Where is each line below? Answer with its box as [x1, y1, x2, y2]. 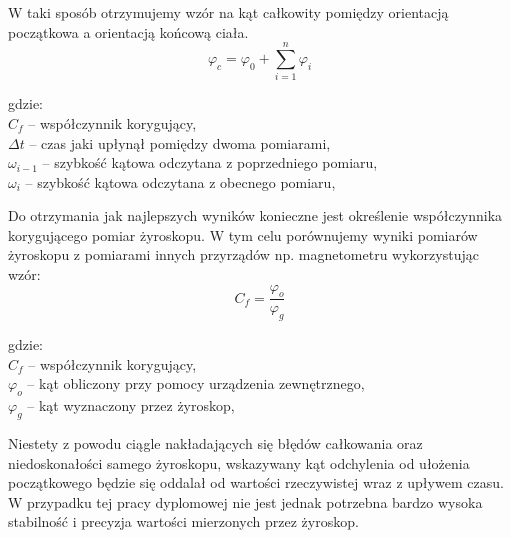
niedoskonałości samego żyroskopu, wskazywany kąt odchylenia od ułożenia [8, 452, 470, 473]
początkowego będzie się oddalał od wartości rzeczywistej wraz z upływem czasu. [8, 472, 504, 493]
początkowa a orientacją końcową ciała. [8, 21, 249, 42]
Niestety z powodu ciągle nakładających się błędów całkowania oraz [8, 433, 423, 454]
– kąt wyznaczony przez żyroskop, [27, 395, 235, 416]
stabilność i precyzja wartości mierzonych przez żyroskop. [8, 511, 359, 532]
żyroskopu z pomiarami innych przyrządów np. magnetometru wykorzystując [8, 244, 479, 265]
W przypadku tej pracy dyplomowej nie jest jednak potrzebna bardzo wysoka [8, 491, 483, 512]
